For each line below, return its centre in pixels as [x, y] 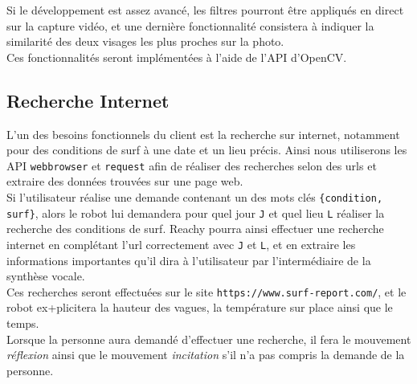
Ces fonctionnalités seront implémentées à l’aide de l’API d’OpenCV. [177, 57]
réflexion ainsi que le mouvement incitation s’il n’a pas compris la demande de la [206, 355]
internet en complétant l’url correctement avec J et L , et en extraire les [181, 244]
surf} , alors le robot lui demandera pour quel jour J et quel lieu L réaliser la [196, 212]
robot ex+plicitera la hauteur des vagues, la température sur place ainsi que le [200, 307]
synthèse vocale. [46, 276]
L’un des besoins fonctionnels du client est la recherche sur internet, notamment [203, 134]
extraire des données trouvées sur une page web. [125, 181]
